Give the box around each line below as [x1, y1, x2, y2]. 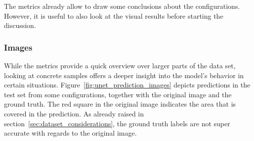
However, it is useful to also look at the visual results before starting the [4, 10, 223, 21]
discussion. [4, 20, 36, 30]
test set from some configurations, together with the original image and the [4, 89, 232, 99]
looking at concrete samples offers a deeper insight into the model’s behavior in [4, 70, 244, 80]
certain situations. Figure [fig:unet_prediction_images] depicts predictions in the [4, 80, 251, 90]
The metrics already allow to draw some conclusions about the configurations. [4, 1, 240, 11]
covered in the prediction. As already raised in [4, 108, 144, 118]
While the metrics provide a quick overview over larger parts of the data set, [4, 60, 236, 70]
